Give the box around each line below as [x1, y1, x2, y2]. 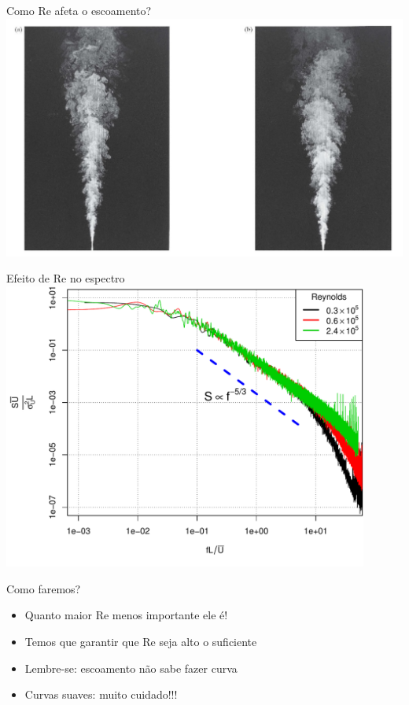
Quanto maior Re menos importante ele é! [24, 607, 228, 623]
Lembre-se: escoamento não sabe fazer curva [24, 659, 238, 676]
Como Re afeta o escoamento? [6, 2, 152, 18]
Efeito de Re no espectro [6, 270, 125, 286]
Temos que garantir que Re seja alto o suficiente [24, 633, 257, 649]
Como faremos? [6, 580, 81, 596]
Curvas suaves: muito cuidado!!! [24, 686, 178, 703]
